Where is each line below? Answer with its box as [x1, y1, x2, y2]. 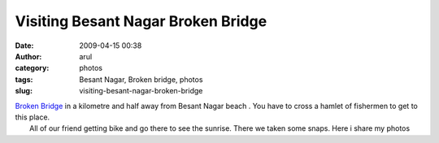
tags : [15, 74, 33, 84]
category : [15, 63, 50, 73]
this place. [15, 112, 50, 122]
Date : [15, 41, 34, 50]
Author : [15, 51, 42, 61]
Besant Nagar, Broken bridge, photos [79, 74, 203, 84]
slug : [15, 86, 33, 96]
